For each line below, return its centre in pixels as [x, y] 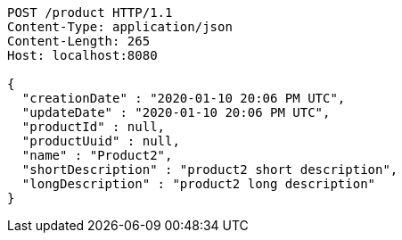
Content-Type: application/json [120, 27]
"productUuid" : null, [101, 141]
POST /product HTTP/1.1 [90, 12]
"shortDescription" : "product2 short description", [210, 170]
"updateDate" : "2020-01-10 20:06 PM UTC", [176, 112]
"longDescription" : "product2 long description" [199, 184]
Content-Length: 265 [79, 41]
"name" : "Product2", [97, 155]
